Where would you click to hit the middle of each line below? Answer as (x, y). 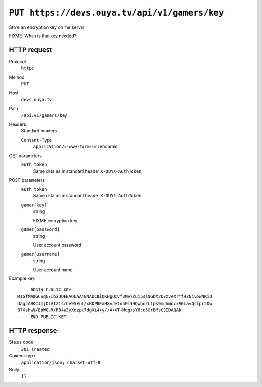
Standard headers (39, 131)
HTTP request (31, 50)
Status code (21, 342)
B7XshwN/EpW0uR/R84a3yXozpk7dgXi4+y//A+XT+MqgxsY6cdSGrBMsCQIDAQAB (99, 310)
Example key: (22, 278)
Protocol (17, 61)
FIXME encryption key (55, 220)
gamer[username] (41, 254)
